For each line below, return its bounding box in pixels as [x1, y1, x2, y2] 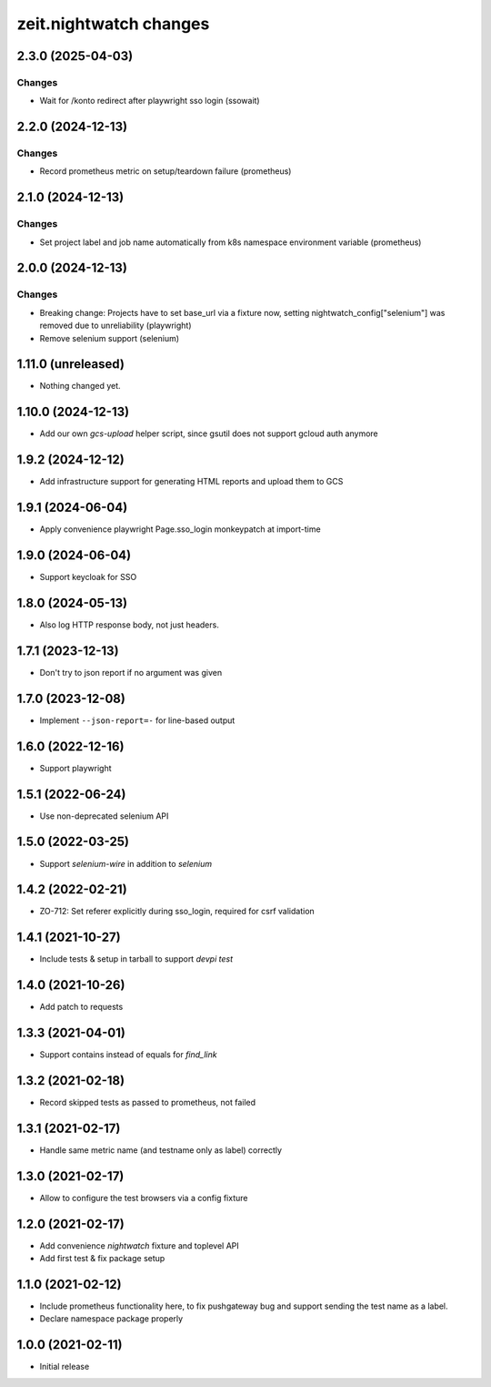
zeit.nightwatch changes [16, 14, 210, 34]
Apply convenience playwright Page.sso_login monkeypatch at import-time [39, 524, 322, 535]
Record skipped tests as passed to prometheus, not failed [39, 1097, 256, 1108]
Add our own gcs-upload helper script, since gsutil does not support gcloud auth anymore [39, 428, 379, 439]
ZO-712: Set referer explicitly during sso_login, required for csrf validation [39, 906, 316, 917]
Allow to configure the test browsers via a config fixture [39, 1192, 248, 1203]
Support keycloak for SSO [39, 572, 137, 583]
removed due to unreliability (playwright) [39, 320, 192, 331]
